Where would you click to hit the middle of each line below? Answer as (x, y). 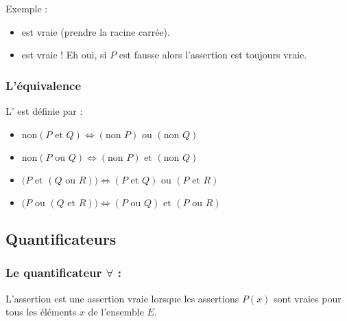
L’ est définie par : (44, 111)
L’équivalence (44, 85)
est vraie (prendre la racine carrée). (96, 31)
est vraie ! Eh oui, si (64, 55)
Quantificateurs (61, 238)
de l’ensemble (116, 312)
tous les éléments (41, 312)
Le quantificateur (54, 273)
